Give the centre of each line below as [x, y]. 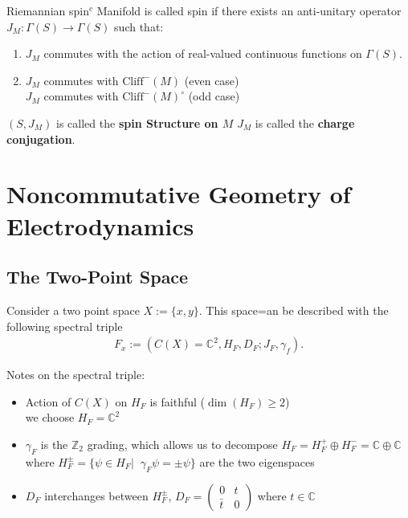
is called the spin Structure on [137, 122]
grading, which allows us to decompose [182, 444]
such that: [139, 26]
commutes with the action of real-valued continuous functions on [203, 53]
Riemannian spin [48, 10]
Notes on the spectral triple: [76, 375]
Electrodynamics [100, 225]
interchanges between [96, 495]
